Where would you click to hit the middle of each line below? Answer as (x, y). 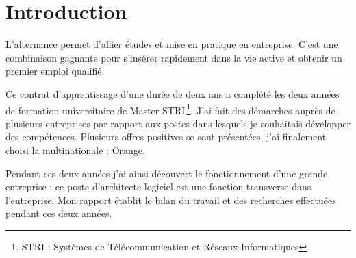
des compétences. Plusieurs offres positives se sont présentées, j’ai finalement (166, 137)
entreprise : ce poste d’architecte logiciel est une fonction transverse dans (158, 186)
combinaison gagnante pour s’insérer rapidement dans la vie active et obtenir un (174, 57)
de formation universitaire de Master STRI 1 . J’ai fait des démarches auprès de (170, 109)
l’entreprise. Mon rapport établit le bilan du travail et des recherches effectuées (171, 199)
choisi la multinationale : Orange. (75, 150)
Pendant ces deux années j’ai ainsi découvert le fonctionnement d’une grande (167, 173)
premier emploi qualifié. (55, 71)
